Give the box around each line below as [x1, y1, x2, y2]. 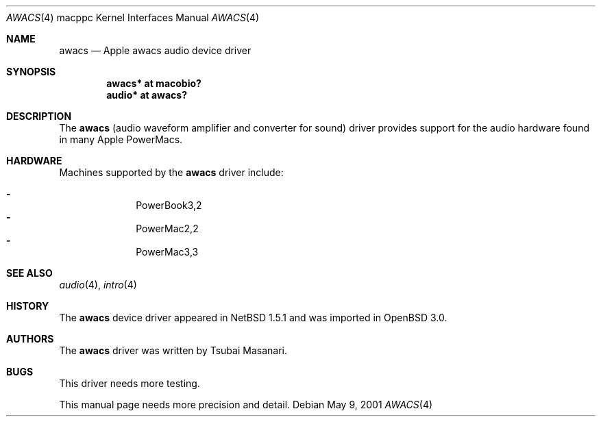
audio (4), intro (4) [59, 279, 137, 290]
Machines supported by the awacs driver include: [59, 166, 284, 178]
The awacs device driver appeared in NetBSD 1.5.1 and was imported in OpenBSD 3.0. [59, 312, 447, 323]
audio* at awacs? [106, 89, 187, 101]
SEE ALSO [6, 267, 53, 279]
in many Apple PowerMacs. [59, 134, 183, 145]
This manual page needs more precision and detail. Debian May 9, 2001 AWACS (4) [59, 399, 433, 410]
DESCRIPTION [6, 110, 72, 122]
